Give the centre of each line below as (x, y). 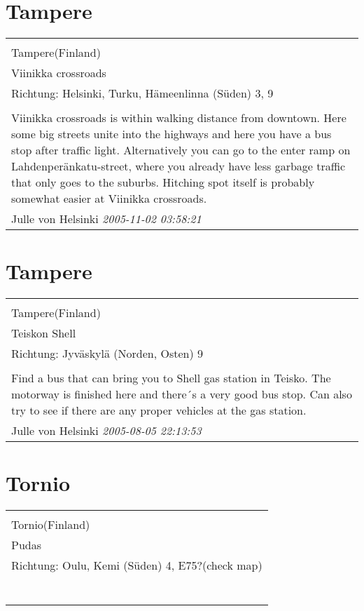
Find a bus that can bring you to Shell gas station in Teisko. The (171, 378)
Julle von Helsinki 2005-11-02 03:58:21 (106, 219)
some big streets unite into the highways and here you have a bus (171, 134)
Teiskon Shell (44, 333)
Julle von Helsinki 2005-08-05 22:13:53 (106, 431)
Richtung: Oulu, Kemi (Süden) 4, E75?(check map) (137, 565)
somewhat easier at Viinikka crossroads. (109, 199)
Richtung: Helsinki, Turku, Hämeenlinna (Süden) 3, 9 (142, 93)
